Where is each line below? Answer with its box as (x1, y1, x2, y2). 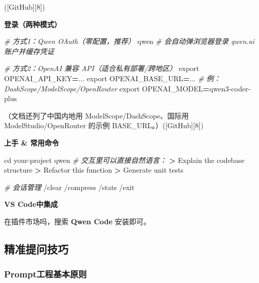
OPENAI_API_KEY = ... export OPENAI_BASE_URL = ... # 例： (4, 73, 221, 83)
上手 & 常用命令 (4, 137, 59, 148)
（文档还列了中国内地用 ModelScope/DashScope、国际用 (4, 110, 189, 121)
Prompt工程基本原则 (4, 268, 87, 280)
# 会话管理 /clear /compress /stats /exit (4, 181, 135, 192)
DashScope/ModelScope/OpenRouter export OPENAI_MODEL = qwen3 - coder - (4, 83, 251, 93)
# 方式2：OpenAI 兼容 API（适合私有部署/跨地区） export (4, 63, 199, 74)
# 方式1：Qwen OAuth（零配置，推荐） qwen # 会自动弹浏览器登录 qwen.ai (4, 36, 255, 46)
